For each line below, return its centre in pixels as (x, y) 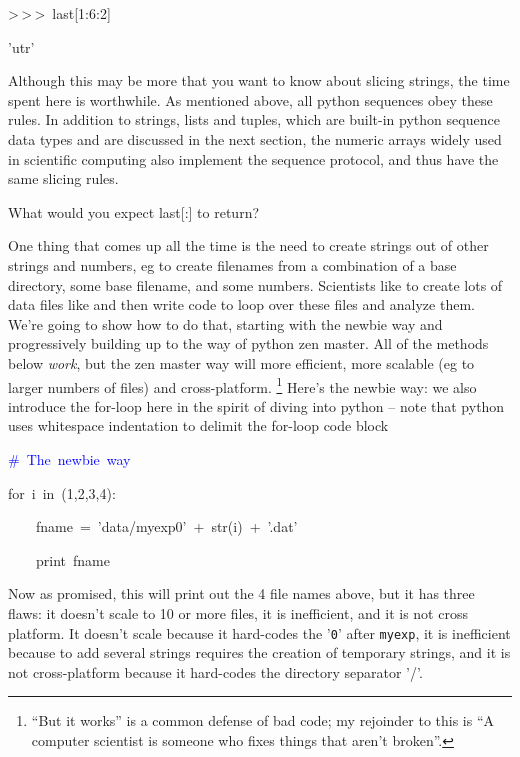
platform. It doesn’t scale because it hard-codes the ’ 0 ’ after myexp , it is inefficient (259, 632)
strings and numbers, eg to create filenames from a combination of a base (232, 264)
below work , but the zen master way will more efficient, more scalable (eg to (241, 362)
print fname (72, 559)
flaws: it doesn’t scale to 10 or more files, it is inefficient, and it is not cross (238, 612)
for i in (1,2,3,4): (62, 492)
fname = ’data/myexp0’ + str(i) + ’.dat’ (166, 526)
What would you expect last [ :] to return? (134, 211)
